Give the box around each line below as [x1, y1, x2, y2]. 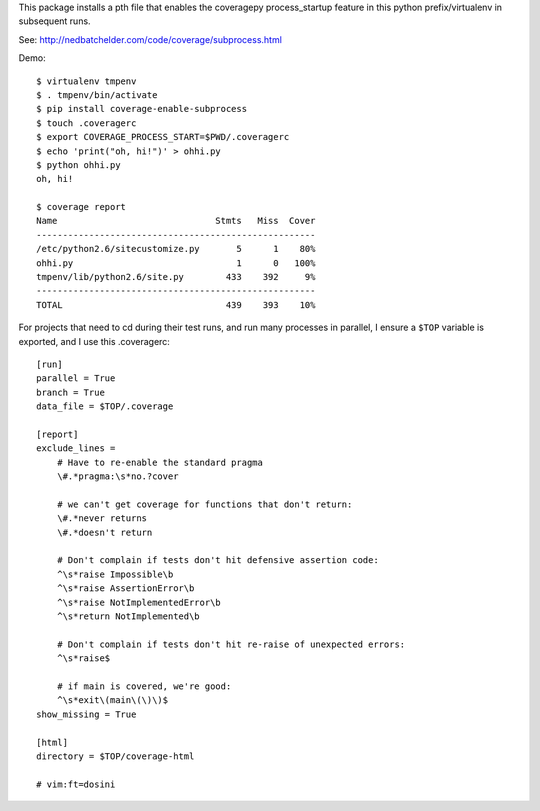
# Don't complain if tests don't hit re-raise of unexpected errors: [56, 638, 406, 650]
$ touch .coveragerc [36, 117, 137, 129]
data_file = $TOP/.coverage [36, 401, 174, 412]
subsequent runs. [18, 15, 91, 27]
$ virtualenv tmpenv [36, 75, 137, 87]
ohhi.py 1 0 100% [36, 257, 316, 269]
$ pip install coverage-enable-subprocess [36, 103, 248, 115]
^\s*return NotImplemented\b [56, 611, 200, 622]
